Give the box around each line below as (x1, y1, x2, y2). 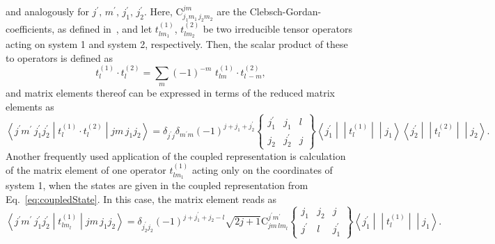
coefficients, (6, 22, 55, 36)
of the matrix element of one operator (6, 163, 166, 177)
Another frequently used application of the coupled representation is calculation (6, 148, 346, 163)
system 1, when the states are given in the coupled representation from (6, 177, 308, 192)
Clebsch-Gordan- (249, 4, 322, 18)
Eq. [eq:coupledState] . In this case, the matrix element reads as (6, 191, 277, 206)
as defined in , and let (57, 22, 152, 36)
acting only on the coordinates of (191, 163, 333, 177)
